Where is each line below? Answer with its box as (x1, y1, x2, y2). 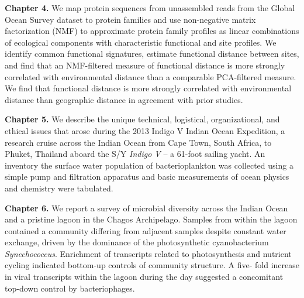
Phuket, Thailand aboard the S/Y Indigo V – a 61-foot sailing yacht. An (5, 148, 265, 160)
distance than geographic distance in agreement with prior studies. (5, 93, 243, 105)
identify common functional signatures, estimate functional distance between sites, (5, 47, 299, 60)
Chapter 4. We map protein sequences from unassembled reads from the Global (5, 2, 295, 13)
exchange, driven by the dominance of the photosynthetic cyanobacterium (5, 236, 269, 248)
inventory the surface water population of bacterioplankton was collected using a (5, 159, 293, 171)
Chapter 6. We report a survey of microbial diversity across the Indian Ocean (5, 201, 288, 214)
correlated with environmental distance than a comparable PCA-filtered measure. (5, 70, 296, 83)
